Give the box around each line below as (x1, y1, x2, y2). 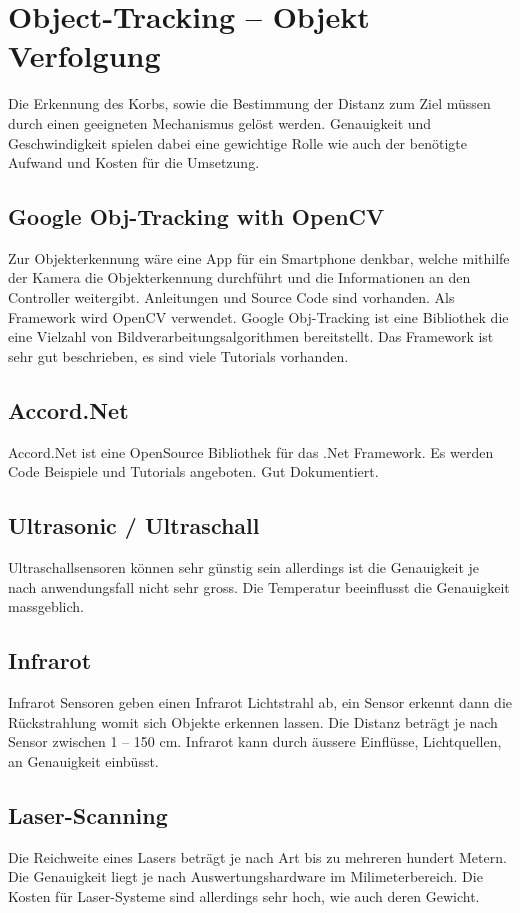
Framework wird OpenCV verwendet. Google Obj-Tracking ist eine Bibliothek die (8, 306, 509, 327)
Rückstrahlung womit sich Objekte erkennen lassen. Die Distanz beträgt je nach (8, 711, 498, 732)
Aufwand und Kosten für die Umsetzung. (8, 152, 260, 173)
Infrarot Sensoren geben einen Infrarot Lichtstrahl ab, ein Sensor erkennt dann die (8, 692, 513, 713)
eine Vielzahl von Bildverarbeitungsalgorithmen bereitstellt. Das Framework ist (8, 326, 494, 347)
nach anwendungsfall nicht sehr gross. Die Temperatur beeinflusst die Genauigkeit (8, 576, 510, 597)
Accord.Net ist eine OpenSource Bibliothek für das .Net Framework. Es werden (8, 441, 494, 462)
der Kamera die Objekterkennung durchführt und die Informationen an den (8, 267, 471, 288)
